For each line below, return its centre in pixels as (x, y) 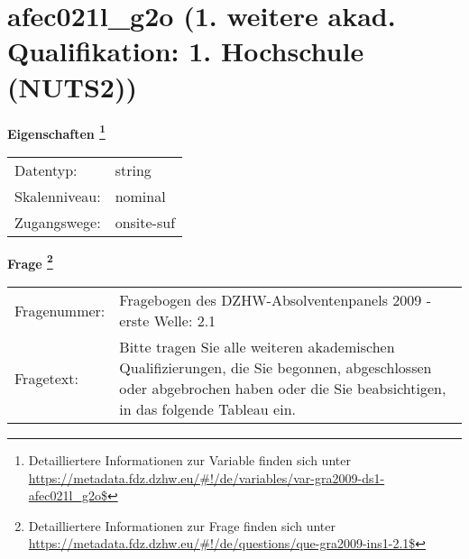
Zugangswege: (58, 222)
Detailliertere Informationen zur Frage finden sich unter (182, 525)
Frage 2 (30, 261)
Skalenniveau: (58, 196)
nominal (140, 196)
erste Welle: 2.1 (168, 321)
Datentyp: (46, 170)
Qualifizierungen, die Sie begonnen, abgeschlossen (276, 367)
